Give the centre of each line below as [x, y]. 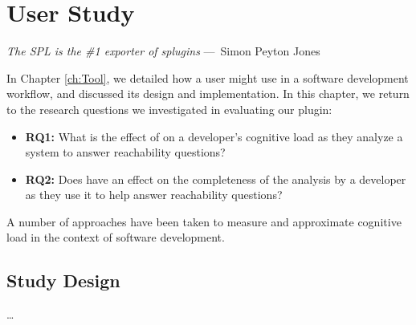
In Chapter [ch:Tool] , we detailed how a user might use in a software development [208, 77]
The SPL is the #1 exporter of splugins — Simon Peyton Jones [163, 51]
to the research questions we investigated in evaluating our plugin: [169, 109]
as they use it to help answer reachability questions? [154, 195]
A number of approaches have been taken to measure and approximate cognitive [204, 221]
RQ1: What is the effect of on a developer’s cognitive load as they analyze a [214, 136]
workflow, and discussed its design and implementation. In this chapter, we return [208, 93]
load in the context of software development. [116, 237]
